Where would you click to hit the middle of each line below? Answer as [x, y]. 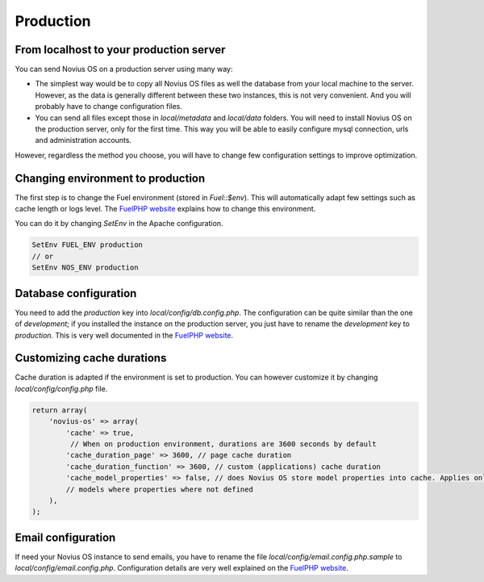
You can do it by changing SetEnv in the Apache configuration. [119, 224]
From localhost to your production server [120, 50]
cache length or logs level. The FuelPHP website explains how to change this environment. [165, 209]
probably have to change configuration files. [109, 107]
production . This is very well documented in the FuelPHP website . [124, 335]
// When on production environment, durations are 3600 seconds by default [223, 444]
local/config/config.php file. [61, 388]
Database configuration [76, 293]
